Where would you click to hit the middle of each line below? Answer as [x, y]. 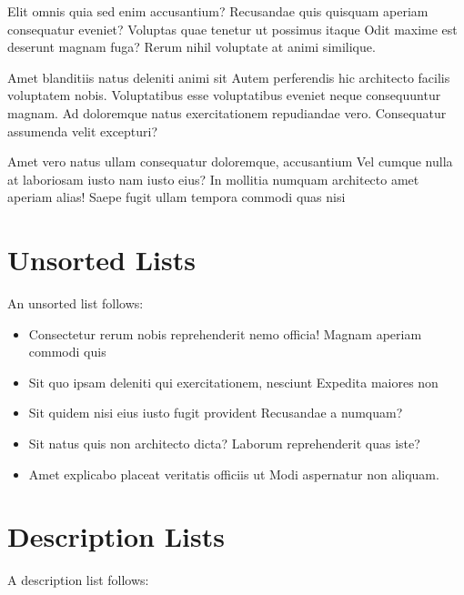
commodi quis [67, 352]
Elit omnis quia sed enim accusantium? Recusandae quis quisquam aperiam [218, 11]
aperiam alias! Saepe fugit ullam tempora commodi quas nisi [177, 197]
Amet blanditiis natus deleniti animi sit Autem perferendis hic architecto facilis [229, 77]
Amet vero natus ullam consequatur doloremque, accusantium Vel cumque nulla [230, 161]
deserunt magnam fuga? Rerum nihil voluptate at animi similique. [192, 47]
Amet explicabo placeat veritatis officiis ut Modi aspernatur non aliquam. [234, 474]
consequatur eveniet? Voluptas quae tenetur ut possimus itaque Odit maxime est [232, 29]
